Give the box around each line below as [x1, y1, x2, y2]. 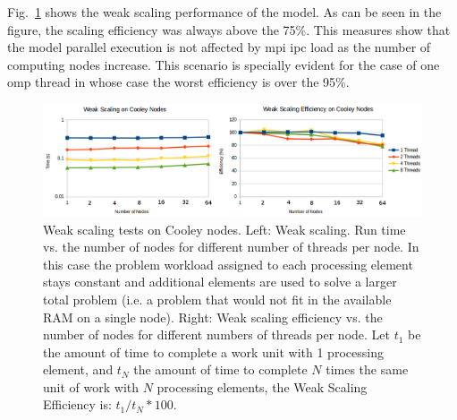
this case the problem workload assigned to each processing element [43, 254, 413, 273]
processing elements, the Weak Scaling [157, 377, 368, 396]
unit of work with [43, 377, 140, 396]
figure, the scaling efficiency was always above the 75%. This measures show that [7, 20, 451, 39]
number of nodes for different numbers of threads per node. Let [43, 325, 391, 344]
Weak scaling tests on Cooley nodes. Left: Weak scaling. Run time [43, 219, 406, 238]
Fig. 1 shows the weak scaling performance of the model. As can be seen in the [7, 3, 442, 21]
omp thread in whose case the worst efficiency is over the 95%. [7, 73, 350, 91]
